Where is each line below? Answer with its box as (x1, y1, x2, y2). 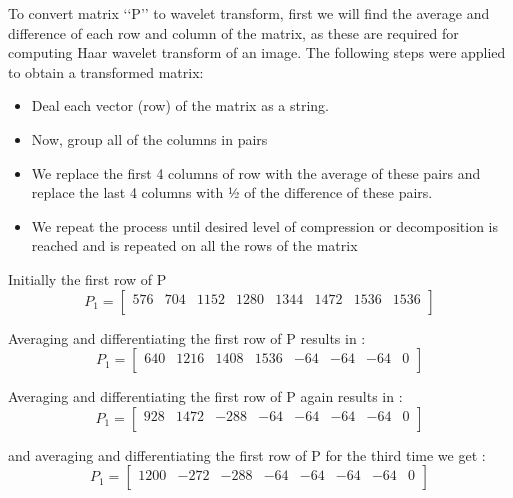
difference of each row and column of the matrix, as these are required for (8, 22, 459, 43)
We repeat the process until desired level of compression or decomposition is (31, 215, 498, 236)
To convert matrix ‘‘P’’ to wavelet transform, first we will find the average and (8, 3, 490, 23)
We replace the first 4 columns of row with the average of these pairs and (31, 162, 481, 183)
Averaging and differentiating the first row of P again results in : (8, 386, 403, 407)
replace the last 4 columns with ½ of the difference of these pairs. (31, 182, 433, 203)
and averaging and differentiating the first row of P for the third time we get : (8, 444, 486, 465)
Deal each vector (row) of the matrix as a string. (31, 95, 329, 116)
